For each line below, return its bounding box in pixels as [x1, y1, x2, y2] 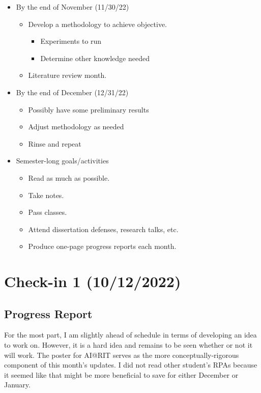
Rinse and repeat [28, 138, 81, 149]
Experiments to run [40, 36, 102, 46]
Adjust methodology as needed [28, 121, 124, 132]
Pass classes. [28, 207, 67, 217]
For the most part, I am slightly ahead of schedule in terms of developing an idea [4, 329, 257, 340]
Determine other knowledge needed [40, 52, 150, 63]
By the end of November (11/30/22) [16, 2, 129, 12]
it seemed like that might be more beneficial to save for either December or [4, 369, 239, 380]
